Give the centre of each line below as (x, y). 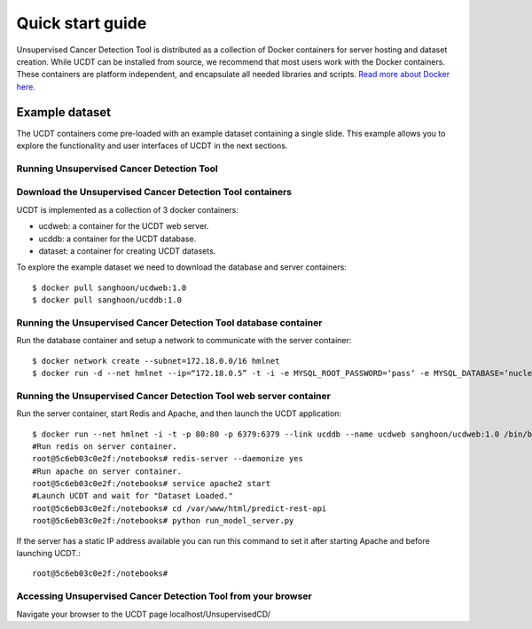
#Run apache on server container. (107, 471)
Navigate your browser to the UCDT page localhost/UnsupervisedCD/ (143, 614)
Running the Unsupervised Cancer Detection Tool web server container (174, 396)
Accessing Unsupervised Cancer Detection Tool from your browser (164, 596)
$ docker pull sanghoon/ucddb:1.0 (107, 300)
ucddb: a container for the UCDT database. (117, 239)
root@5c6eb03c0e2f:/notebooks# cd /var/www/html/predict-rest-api (180, 508)
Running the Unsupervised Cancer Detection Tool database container (169, 322)
